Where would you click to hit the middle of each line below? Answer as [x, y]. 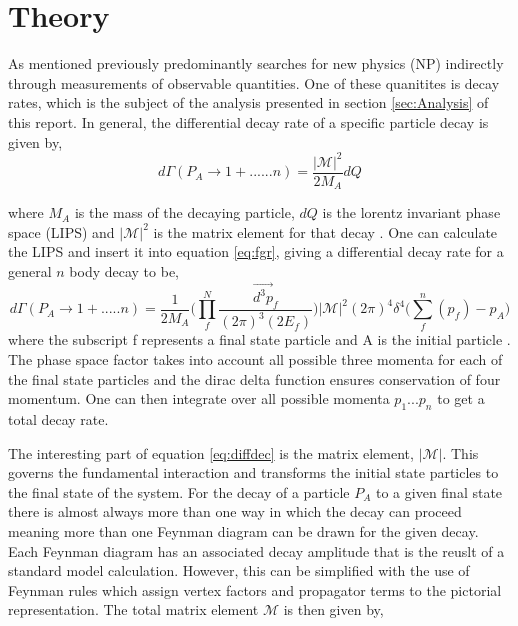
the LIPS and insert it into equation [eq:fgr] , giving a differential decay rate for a [256, 251]
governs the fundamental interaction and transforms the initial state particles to [253, 472]
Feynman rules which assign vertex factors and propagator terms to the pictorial [255, 589]
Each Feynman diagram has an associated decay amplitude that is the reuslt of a [256, 550]
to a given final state [439, 491]
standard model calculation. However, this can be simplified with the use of [239, 570]
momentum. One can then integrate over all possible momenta [199, 398]
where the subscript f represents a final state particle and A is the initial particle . [259, 339]
